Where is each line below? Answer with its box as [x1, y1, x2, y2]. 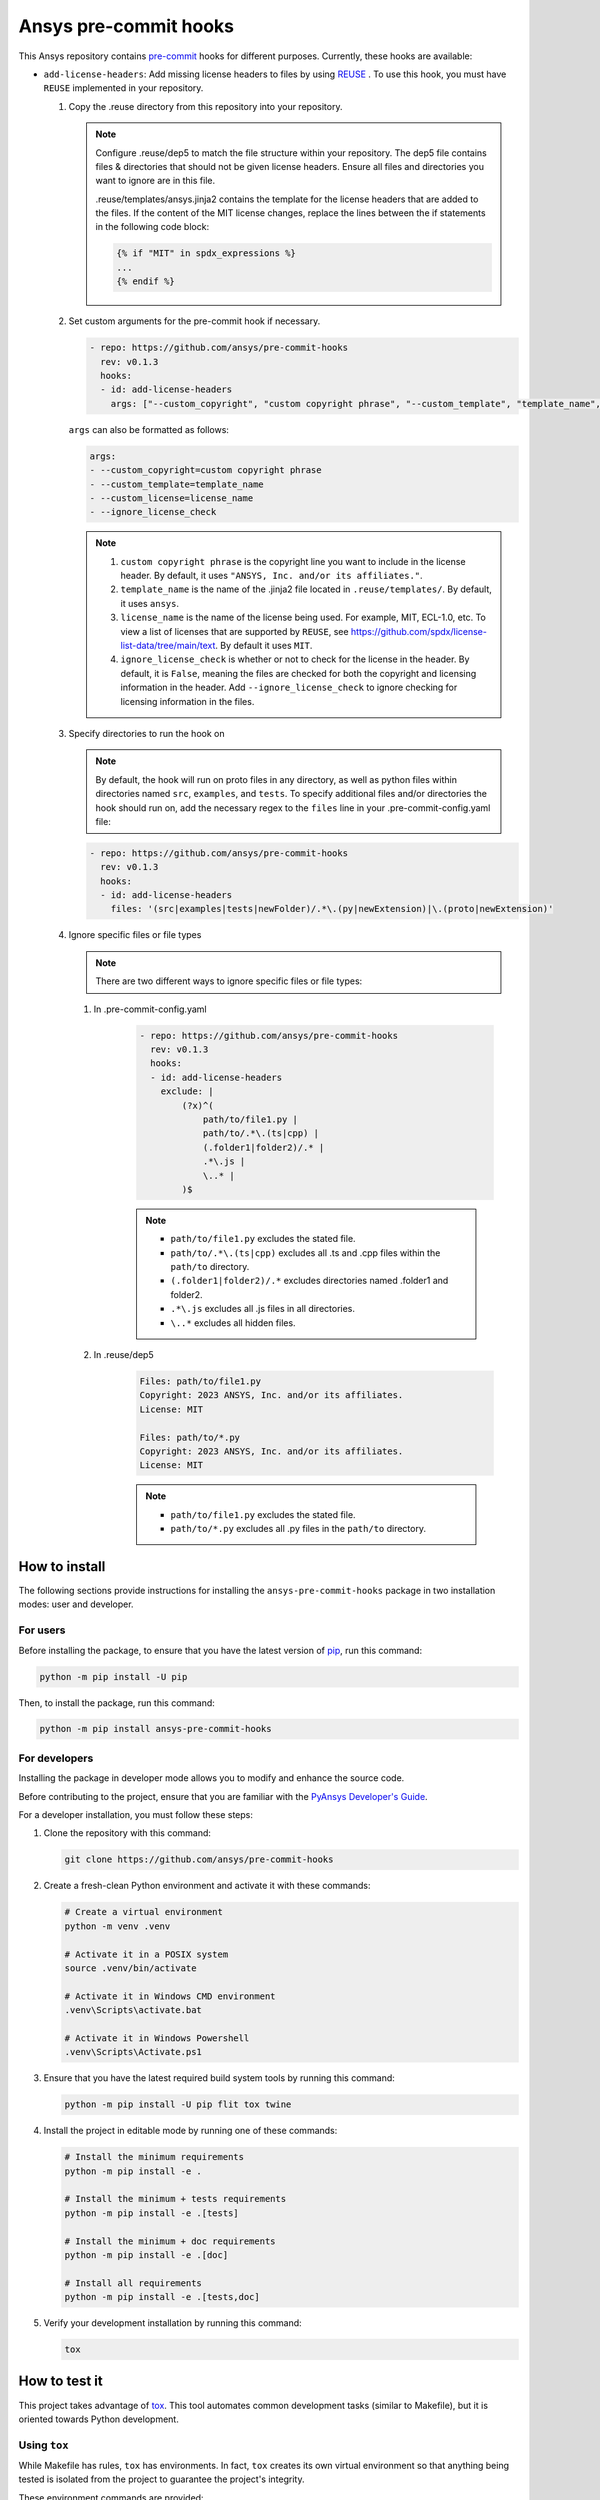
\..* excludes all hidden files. [170, 1316, 296, 1329]
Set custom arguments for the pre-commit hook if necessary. [68, 315, 321, 327]
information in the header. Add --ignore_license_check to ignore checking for [120, 681, 458, 694]
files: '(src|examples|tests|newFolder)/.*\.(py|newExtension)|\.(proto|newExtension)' [110, 903, 554, 915]
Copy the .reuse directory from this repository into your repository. [68, 100, 343, 112]
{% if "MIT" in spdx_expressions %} [116, 248, 297, 259]
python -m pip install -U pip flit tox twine [64, 2099, 292, 2110]
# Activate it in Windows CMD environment [64, 1990, 276, 2002]
